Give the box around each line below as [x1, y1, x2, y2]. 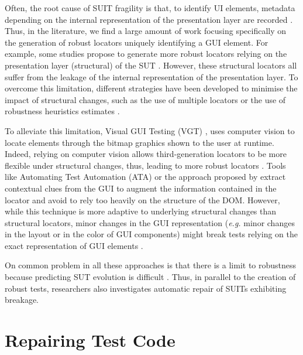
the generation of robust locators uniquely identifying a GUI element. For [5, 36, 268, 48]
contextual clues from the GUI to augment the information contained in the [5, 182, 277, 194]
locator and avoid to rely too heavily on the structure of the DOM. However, [5, 193, 280, 206]
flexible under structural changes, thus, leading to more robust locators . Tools [5, 159, 286, 171]
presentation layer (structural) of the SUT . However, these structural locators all [5, 59, 297, 71]
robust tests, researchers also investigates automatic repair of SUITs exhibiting [5, 282, 287, 294]
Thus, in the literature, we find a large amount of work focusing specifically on [5, 25, 287, 37]
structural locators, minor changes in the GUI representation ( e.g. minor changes [5, 216, 295, 228]
